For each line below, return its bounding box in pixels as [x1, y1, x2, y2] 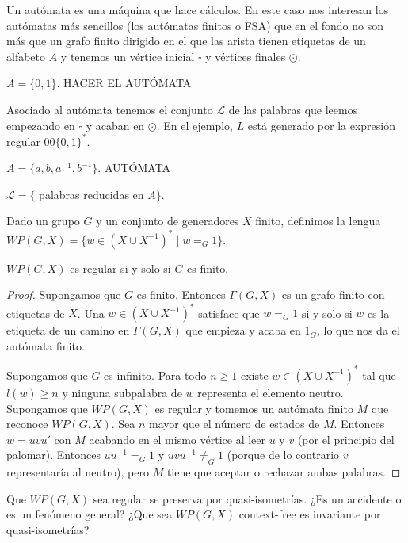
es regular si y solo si [70, 259, 171, 276]
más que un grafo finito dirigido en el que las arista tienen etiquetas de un [6, 33, 366, 49]
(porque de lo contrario [227, 446, 340, 463]
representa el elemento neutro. [197, 384, 344, 400]
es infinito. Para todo [104, 366, 207, 383]
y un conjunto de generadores [96, 212, 239, 229]
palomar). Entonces [6, 446, 101, 463]
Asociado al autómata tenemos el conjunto [6, 101, 213, 117]
